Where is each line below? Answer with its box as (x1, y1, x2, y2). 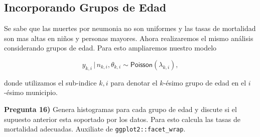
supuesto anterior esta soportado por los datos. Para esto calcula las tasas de (4, 113, 240, 124)
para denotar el (110, 77, 158, 87)
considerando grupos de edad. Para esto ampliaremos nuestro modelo (4, 42, 217, 53)
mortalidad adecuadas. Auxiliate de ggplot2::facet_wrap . (4, 123, 186, 134)
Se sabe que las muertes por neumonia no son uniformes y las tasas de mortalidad (4, 23, 256, 33)
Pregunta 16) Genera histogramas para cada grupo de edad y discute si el (4, 103, 237, 114)
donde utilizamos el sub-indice (4, 77, 97, 87)
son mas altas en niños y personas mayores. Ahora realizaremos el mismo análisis (4, 32, 253, 43)
